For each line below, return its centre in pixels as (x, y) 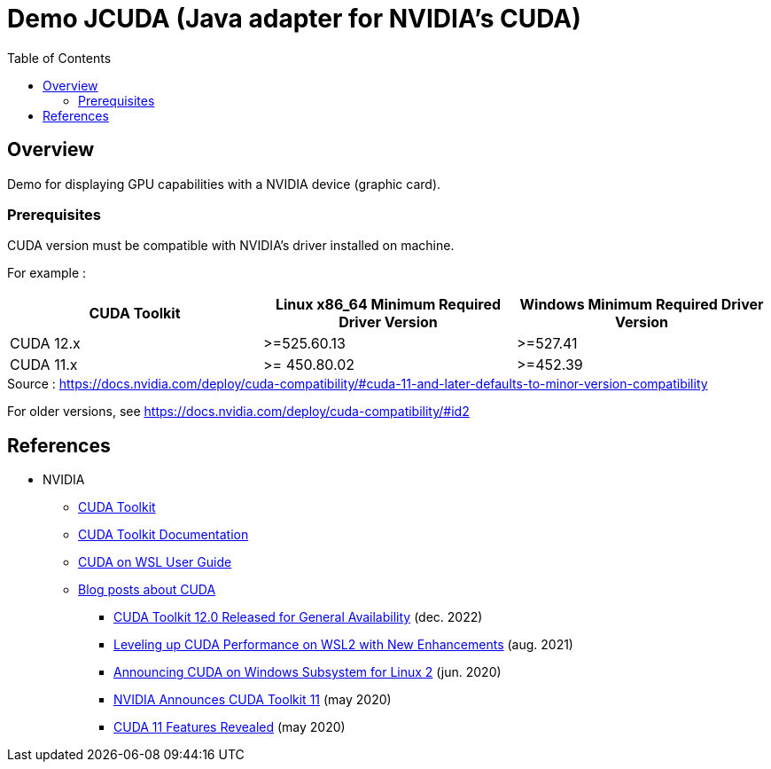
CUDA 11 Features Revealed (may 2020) (230, 727)
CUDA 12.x (45, 344)
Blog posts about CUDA (147, 590)
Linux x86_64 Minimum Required (388, 305)
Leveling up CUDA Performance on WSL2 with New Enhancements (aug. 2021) (343, 645)
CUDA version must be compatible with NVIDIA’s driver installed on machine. (231, 246)
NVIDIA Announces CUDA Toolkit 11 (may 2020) (253, 700)
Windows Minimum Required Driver (642, 305)
